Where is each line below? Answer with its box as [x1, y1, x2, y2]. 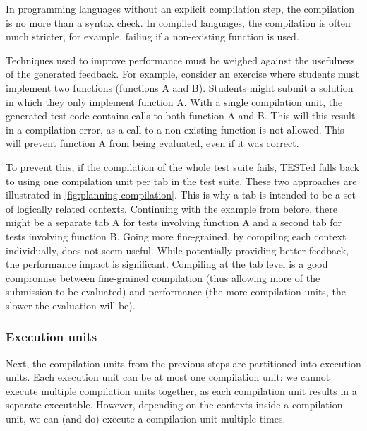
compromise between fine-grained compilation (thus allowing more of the [6, 270, 320, 285]
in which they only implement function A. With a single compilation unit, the [6, 94, 343, 109]
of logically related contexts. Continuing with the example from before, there [6, 201, 338, 215]
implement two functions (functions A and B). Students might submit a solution [6, 80, 354, 95]
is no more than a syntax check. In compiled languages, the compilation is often [6, 15, 351, 30]
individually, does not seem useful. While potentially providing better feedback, [6, 242, 349, 257]
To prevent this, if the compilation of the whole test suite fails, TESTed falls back [6, 159, 360, 174]
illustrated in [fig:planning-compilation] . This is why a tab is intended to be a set [6, 187, 356, 202]
